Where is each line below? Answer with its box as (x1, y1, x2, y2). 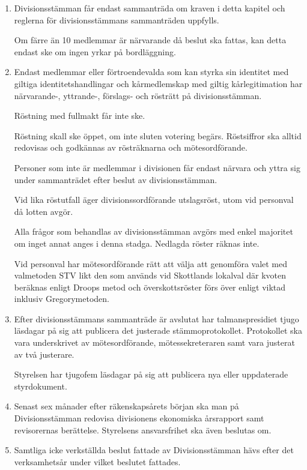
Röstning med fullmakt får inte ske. (14, 109, 145, 122)
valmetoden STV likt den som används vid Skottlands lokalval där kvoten (14, 269, 286, 282)
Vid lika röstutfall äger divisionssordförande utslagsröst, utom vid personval (14, 193, 294, 206)
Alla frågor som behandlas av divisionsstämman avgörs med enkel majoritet (14, 225, 293, 238)
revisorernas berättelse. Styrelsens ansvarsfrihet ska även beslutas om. (14, 423, 272, 436)
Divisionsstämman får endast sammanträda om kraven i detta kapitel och (14, 2, 285, 14)
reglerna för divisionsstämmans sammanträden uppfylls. (14, 13, 219, 26)
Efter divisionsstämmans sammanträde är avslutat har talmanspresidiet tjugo (14, 312, 299, 325)
